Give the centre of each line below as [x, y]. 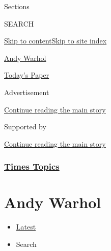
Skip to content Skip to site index [55, 41]
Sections [17, 6]
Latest [26, 227]
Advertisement [27, 92]
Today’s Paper [27, 75]
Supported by [25, 127]
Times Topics [32, 166]
